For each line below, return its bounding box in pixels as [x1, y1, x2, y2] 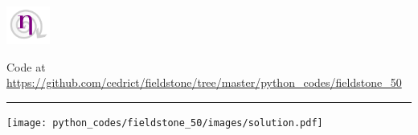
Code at [6, 58, 46, 75]
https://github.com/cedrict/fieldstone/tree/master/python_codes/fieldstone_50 [6, 74, 402, 91]
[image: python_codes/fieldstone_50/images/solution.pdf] [6, 117, 323, 129]
